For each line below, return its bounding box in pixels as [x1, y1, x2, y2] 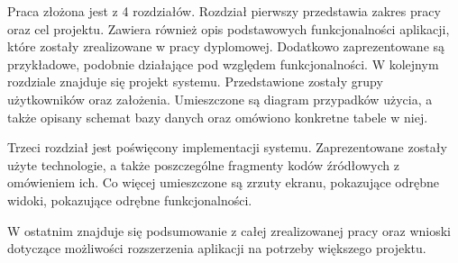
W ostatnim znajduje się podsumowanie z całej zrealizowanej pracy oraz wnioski [7, 221, 451, 240]
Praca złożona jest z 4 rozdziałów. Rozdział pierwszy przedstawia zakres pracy [7, 2, 441, 20]
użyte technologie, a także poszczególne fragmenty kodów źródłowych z [7, 155, 399, 174]
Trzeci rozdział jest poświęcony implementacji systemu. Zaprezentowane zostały [7, 138, 447, 157]
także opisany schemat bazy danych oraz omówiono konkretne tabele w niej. [7, 107, 428, 126]
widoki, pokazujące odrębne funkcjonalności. [7, 190, 252, 209]
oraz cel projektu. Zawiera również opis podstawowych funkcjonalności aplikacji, [7, 19, 450, 38]
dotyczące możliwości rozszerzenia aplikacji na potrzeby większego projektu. [7, 239, 426, 258]
